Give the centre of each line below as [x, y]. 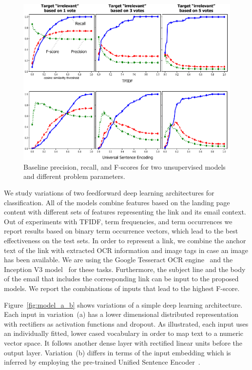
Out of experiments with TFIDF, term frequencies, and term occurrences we [118, 221]
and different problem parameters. [74, 176]
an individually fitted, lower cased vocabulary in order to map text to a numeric [124, 333]
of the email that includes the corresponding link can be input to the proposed [121, 279]
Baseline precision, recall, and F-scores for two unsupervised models [125, 166]
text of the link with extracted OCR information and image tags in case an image [126, 250]
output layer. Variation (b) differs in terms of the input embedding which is [117, 352]
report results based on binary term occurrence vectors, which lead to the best [121, 231]
